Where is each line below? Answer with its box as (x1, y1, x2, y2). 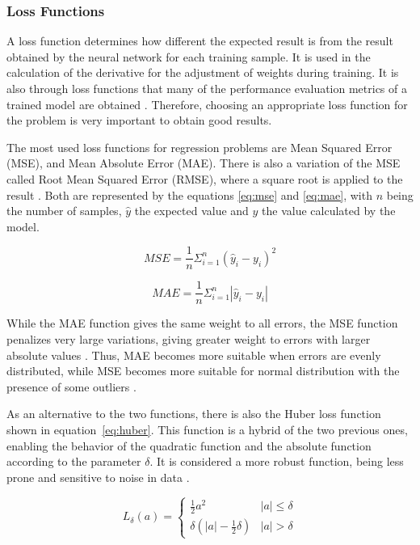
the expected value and (134, 202, 249, 219)
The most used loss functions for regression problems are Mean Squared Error (6, 138, 393, 155)
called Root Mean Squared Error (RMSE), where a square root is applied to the (6, 170, 403, 187)
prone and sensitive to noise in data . (6, 468, 190, 485)
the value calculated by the (262, 202, 396, 219)
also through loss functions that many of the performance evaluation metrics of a (6, 80, 407, 96)
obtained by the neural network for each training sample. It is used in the (6, 48, 371, 65)
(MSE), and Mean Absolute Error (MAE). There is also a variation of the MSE (6, 154, 401, 171)
